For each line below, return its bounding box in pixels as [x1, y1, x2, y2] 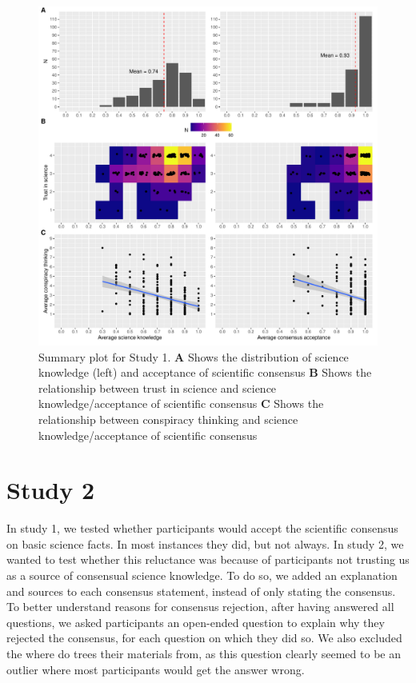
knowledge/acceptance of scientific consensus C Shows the [38, 395, 324, 412]
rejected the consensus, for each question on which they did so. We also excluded [6, 629, 402, 646]
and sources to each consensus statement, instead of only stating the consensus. [6, 582, 396, 599]
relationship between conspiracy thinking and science [38, 410, 298, 427]
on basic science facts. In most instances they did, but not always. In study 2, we [6, 535, 404, 552]
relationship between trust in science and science [38, 379, 277, 396]
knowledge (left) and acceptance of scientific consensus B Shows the [38, 364, 372, 381]
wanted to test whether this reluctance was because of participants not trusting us [6, 551, 410, 568]
